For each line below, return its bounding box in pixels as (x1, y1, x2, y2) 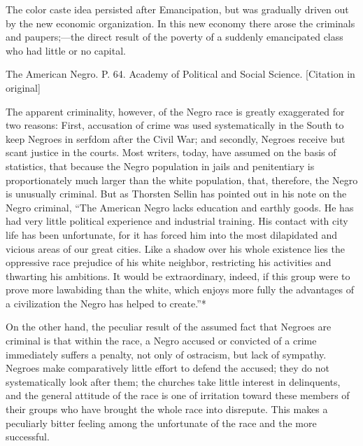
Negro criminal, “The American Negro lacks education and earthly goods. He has (6, 200, 354, 214)
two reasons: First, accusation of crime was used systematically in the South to (6, 118, 344, 132)
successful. (6, 429, 50, 444)
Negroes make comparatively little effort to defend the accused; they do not (6, 361, 330, 375)
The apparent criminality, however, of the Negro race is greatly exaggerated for (6, 104, 345, 118)
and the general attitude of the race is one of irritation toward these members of (6, 388, 350, 403)
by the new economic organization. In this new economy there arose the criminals (6, 15, 355, 30)
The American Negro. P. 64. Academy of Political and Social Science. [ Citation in (6, 67, 355, 81)
